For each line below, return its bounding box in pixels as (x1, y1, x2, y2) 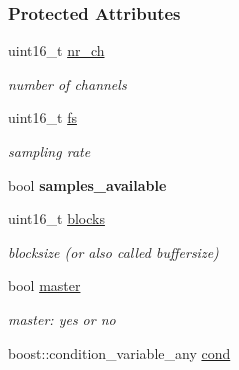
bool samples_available (8, 174, 167, 195)
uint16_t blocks (8, 208, 105, 229)
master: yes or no (8, 308, 116, 329)
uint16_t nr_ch (8, 40, 105, 61)
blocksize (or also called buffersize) (8, 241, 219, 262)
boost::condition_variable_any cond (8, 342, 231, 363)
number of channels (8, 73, 127, 94)
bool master (8, 275, 81, 296)
